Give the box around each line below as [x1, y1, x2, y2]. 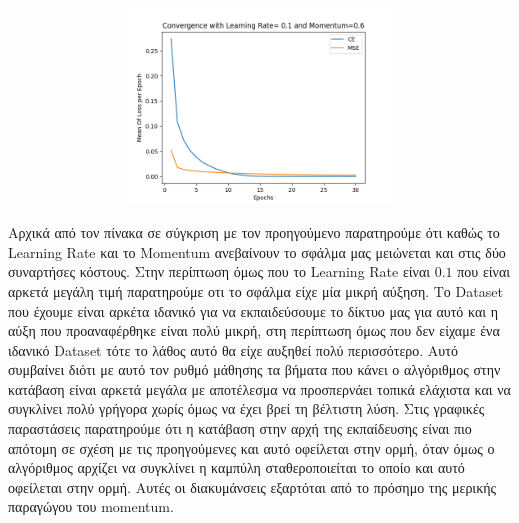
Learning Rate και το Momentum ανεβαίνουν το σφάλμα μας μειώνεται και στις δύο [8, 241, 506, 262]
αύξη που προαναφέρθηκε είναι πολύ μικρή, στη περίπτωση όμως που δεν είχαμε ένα [8, 320, 500, 341]
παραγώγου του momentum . [8, 496, 174, 517]
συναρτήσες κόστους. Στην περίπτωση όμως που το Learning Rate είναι [8, 261, 431, 282]
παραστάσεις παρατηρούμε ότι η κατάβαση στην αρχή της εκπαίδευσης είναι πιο [8, 418, 472, 439]
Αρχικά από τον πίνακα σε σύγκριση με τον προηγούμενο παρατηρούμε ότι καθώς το [8, 222, 500, 243]
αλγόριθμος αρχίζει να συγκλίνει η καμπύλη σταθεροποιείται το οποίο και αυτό [8, 457, 465, 478]
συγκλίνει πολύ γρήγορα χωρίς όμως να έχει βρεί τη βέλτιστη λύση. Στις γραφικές [8, 398, 485, 419]
